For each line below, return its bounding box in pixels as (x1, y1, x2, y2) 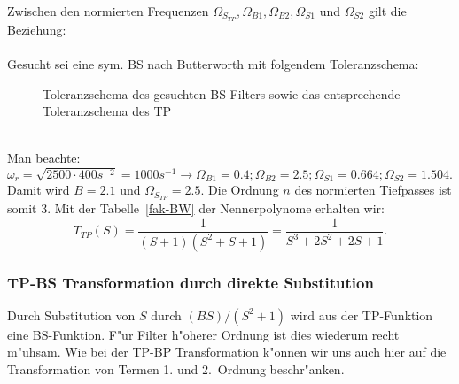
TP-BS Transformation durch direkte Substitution (7, 271, 374, 293)
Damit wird (7, 180, 70, 199)
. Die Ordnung (200, 180, 279, 199)
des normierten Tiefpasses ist (294, 180, 452, 199)
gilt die (368, 2, 407, 19)
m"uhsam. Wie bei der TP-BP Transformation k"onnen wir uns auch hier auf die (7, 342, 447, 361)
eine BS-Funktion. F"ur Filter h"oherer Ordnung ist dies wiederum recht (7, 325, 400, 343)
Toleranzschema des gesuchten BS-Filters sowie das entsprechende (43, 84, 401, 103)
